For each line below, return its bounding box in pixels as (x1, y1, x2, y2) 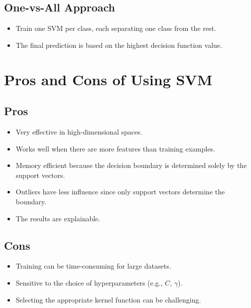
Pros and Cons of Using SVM (4, 69, 213, 89)
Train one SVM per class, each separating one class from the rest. (15, 23, 216, 33)
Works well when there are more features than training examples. (15, 143, 216, 154)
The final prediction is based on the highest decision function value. (15, 39, 222, 50)
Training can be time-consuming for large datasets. (15, 261, 171, 271)
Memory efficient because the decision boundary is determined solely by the (15, 160, 247, 170)
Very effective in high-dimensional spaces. (15, 126, 142, 137)
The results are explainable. (15, 213, 101, 223)
